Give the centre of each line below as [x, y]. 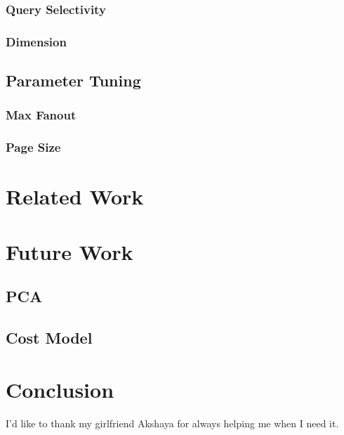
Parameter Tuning [73, 80]
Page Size [33, 147]
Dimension [36, 41]
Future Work [70, 251]
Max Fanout [41, 115]
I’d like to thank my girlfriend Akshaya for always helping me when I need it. [172, 423]
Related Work [75, 196]
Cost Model [49, 338]
